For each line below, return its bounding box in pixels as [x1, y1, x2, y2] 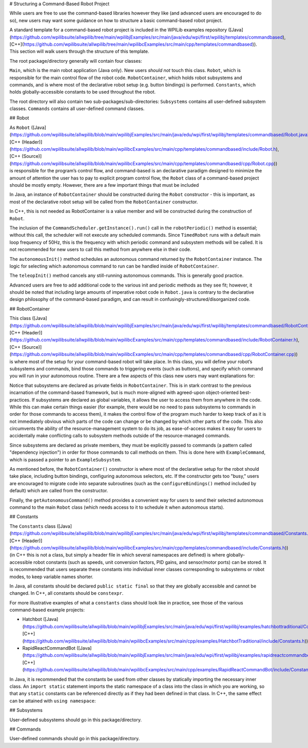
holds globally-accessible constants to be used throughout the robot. [9, 89, 156, 95]
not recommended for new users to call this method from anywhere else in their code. [9, 246, 191, 253]
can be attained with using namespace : [9, 698, 96, 704]
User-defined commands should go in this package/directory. [9, 736, 140, 742]
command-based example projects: [9, 607, 85, 613]
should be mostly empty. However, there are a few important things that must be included [9, 182, 199, 188]
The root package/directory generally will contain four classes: [9, 58, 142, 64]
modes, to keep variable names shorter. [9, 574, 93, 580]
